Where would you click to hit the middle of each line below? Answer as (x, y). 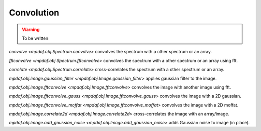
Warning (31, 29)
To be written (35, 38)
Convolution (34, 13)
